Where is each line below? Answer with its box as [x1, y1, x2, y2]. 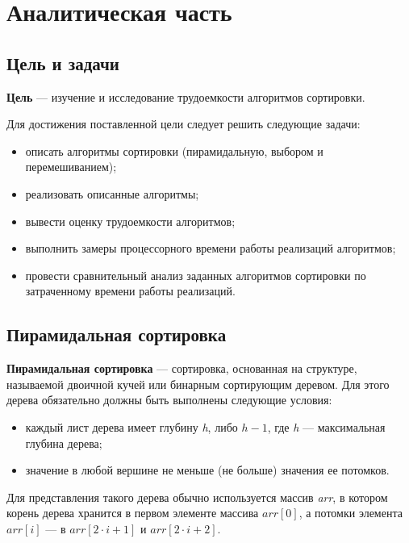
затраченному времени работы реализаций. [25, 282, 236, 299]
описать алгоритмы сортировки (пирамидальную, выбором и [25, 142, 323, 159]
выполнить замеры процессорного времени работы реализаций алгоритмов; [25, 240, 396, 257]
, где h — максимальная [267, 418, 386, 435]
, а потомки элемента [298, 504, 403, 521]
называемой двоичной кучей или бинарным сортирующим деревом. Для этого [6, 375, 390, 392]
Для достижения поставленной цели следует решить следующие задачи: [6, 115, 361, 132]
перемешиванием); [25, 158, 117, 175]
